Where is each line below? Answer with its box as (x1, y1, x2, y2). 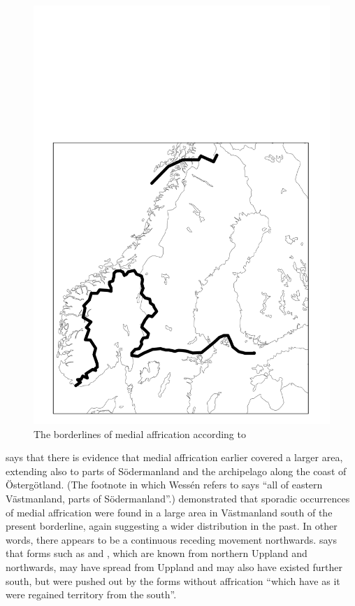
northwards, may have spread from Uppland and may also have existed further (6, 559, 343, 574)
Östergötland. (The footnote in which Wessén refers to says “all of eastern (6, 477, 323, 492)
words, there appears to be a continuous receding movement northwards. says (6, 532, 337, 547)
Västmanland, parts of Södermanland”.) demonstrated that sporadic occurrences (6, 491, 350, 505)
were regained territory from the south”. (6, 587, 177, 602)
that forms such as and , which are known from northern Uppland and (6, 546, 307, 561)
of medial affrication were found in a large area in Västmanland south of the (6, 505, 333, 519)
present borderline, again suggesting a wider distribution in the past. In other (6, 519, 338, 533)
